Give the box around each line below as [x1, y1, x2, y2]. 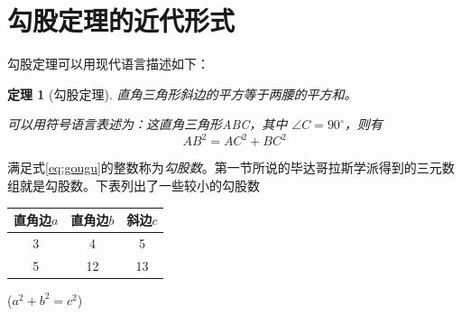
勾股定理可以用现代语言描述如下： [7, 54, 209, 73]
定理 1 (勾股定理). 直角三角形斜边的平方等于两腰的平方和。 [7, 84, 357, 103]
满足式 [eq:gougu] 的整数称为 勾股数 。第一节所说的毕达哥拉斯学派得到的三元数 [7, 158, 455, 177]
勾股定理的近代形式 [7, 2, 236, 39]
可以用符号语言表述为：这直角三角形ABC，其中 [7, 115, 288, 134]
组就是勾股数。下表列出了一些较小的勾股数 [7, 176, 260, 194]
